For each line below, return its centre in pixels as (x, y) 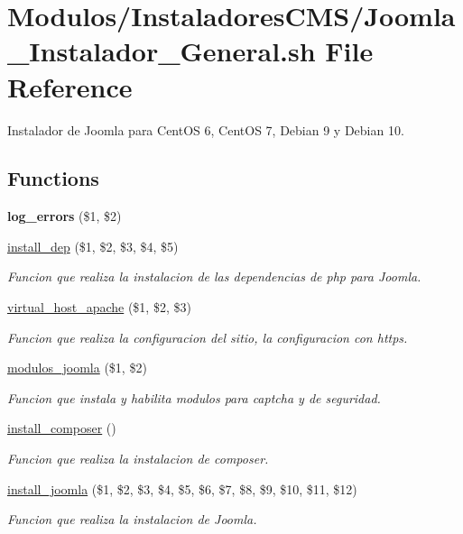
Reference (70, 86)
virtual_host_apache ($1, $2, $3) (99, 307)
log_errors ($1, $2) (65, 216)
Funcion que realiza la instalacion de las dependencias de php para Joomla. (214, 276)
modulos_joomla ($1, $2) (77, 368)
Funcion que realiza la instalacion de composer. (138, 459)
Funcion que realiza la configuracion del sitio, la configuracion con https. (208, 337)
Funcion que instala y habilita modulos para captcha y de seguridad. (194, 397)
